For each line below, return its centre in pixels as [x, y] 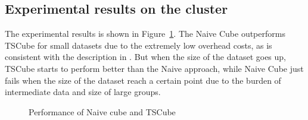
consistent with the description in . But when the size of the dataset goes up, [146, 57]
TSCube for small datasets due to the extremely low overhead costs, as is [139, 45]
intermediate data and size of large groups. [83, 92]
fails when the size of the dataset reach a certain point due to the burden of [143, 80]
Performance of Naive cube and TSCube [102, 111]
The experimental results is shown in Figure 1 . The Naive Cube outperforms [145, 34]
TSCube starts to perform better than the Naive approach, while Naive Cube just [154, 68]
